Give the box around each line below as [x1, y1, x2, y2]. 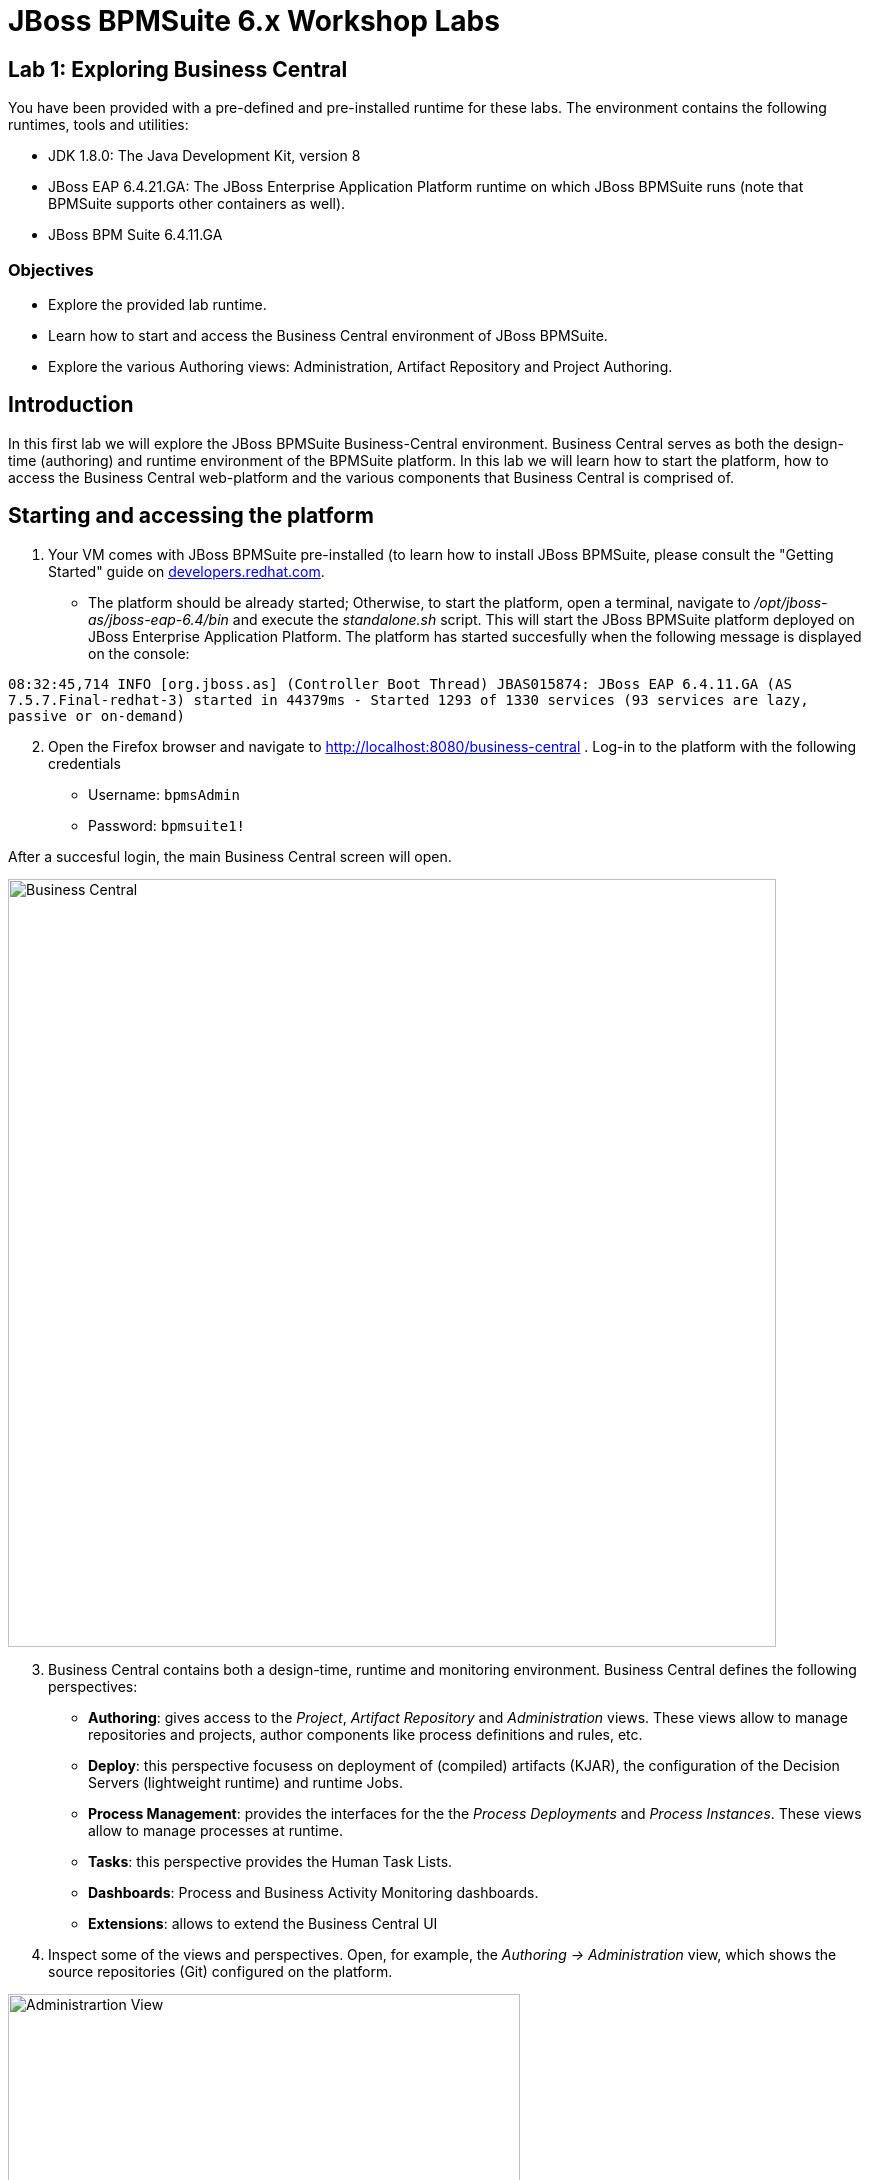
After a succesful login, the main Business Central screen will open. [8, 847, 452, 865]
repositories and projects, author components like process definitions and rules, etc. [88, 1725, 643, 1743]
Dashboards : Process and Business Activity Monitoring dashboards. [88, 1883, 539, 1901]
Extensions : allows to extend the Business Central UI [88, 1914, 438, 1932]
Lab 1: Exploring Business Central [8, 56, 348, 82]
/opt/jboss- [754, 593, 828, 611]
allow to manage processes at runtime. [88, 1821, 343, 1839]
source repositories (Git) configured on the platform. [48, 1962, 393, 1980]
